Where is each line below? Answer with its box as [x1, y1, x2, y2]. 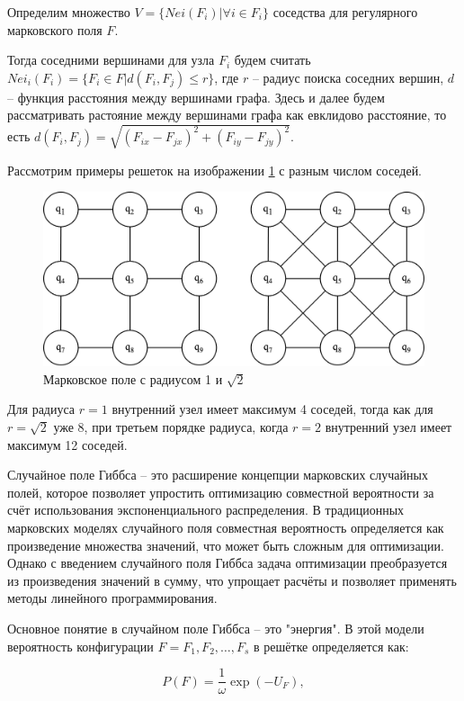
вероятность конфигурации [7, 636, 154, 655]
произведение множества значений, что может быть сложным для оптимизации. [7, 535, 444, 554]
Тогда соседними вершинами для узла [7, 50, 215, 69]
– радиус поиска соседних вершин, [252, 67, 444, 86]
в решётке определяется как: [254, 636, 409, 655]
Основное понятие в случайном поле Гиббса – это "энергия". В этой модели [7, 619, 424, 638]
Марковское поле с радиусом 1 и [43, 369, 223, 388]
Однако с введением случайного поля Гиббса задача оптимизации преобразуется [7, 553, 448, 572]
